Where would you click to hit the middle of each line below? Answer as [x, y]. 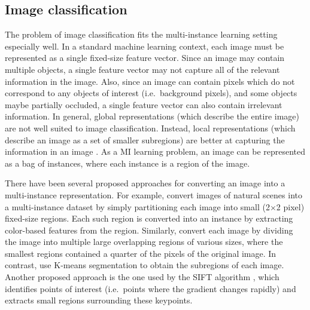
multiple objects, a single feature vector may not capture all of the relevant [142, 69]
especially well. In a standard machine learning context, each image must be [145, 46]
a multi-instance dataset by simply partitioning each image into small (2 [137, 206]
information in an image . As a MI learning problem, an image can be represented [155, 151]
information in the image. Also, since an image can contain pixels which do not [150, 81]
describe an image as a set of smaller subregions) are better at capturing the [145, 139]
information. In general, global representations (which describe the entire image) [152, 116]
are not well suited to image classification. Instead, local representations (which [150, 128]
